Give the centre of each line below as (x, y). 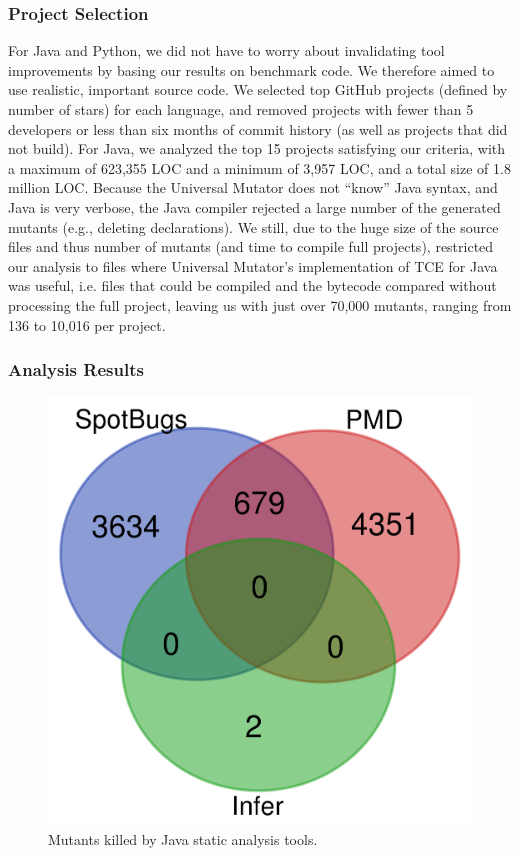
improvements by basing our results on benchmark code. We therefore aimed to (251, 69)
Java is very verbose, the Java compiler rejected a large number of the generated (254, 206)
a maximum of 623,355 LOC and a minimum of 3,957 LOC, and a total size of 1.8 (259, 167)
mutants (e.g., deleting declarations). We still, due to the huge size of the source (253, 226)
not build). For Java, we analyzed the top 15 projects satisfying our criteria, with (257, 148)
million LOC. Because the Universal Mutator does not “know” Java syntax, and (253, 187)
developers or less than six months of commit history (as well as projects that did (258, 128)
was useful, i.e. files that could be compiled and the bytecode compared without (252, 285)
